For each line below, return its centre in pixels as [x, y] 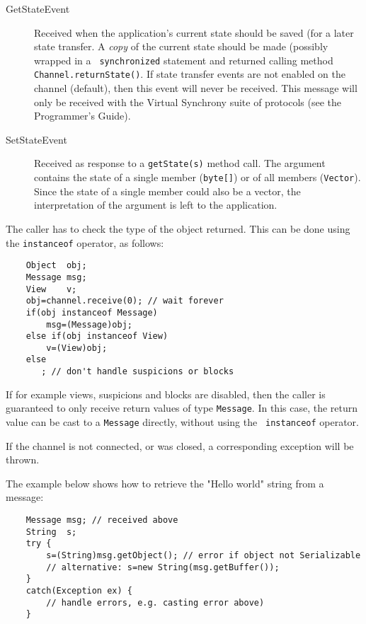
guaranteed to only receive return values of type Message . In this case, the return [182, 408]
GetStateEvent [38, 8]
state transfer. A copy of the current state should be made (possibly [181, 46]
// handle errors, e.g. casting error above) [155, 602]
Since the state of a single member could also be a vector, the [167, 191]
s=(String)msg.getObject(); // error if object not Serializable [204, 556]
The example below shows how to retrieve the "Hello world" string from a [165, 483]
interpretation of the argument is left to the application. [156, 205]
